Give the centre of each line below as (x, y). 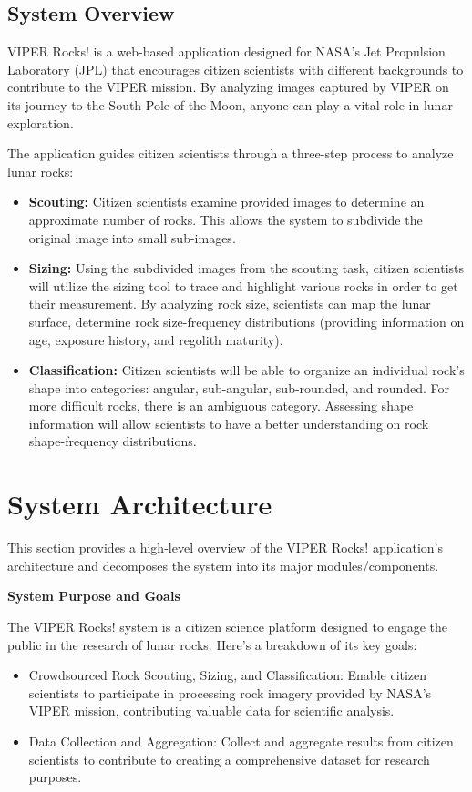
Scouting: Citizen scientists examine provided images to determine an (226, 202)
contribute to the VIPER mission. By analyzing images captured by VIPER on (228, 87)
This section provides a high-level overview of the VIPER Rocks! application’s (226, 548)
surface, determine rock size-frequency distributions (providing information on (246, 321)
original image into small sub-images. (132, 237)
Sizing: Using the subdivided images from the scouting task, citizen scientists (246, 268)
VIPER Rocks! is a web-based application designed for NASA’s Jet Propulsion (226, 51)
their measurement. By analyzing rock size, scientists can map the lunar (230, 304)
